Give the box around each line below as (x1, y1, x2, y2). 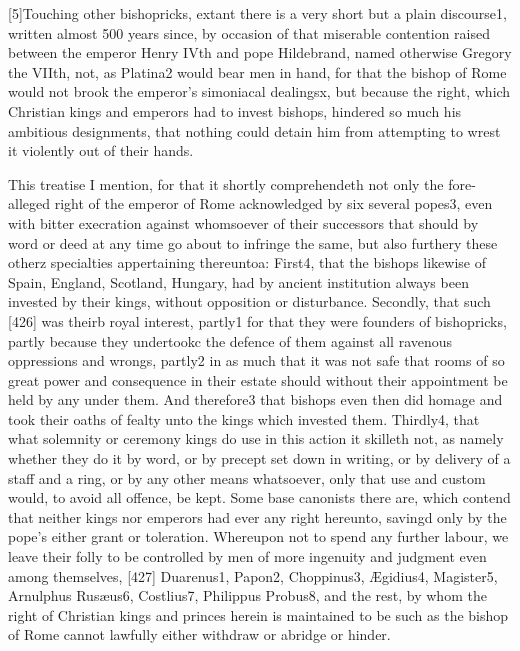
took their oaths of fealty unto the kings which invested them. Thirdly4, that (8, 408, 480, 429)
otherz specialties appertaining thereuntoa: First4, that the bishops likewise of (8, 252, 487, 273)
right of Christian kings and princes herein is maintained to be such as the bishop (8, 604, 509, 625)
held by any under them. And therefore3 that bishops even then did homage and (8, 389, 503, 410)
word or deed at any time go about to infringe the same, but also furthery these (8, 232, 498, 253)
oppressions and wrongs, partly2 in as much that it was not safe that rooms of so (8, 350, 505, 371)
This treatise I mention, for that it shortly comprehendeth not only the (8, 173, 444, 194)
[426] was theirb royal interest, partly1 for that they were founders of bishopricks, (8, 310, 507, 331)
